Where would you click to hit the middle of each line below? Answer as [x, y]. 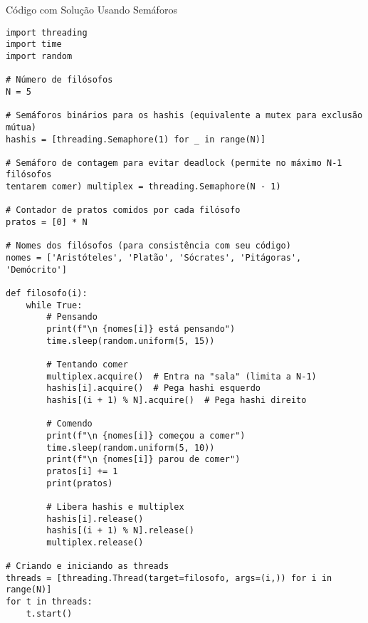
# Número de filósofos [59, 80]
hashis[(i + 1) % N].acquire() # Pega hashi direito [177, 400]
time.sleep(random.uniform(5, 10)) [131, 447]
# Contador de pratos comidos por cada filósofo [123, 210]
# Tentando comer [87, 364]
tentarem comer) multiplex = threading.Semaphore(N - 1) [143, 187]
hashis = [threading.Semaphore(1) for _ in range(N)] [136, 139]
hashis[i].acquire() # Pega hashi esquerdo [153, 388]
